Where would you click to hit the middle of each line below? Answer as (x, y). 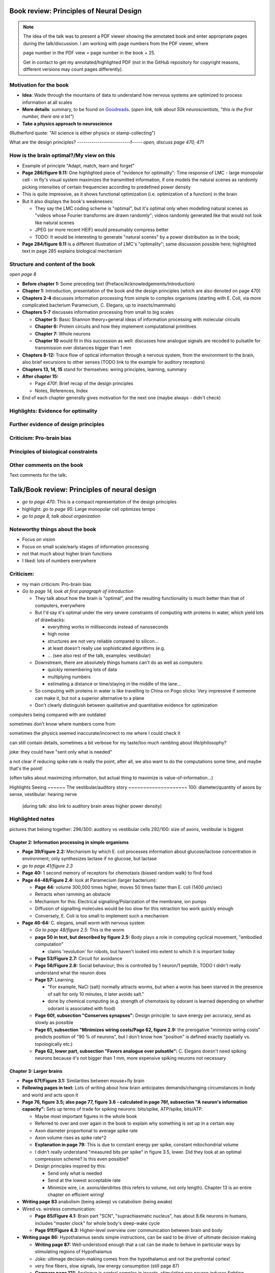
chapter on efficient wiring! (76, 1195)
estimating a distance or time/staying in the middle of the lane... (114, 684)
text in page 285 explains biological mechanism (72, 251)
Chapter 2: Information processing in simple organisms (69, 842)
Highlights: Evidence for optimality (53, 411)
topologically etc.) (54, 1044)
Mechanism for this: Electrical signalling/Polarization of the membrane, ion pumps (121, 901)
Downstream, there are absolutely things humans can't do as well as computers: (119, 662)
